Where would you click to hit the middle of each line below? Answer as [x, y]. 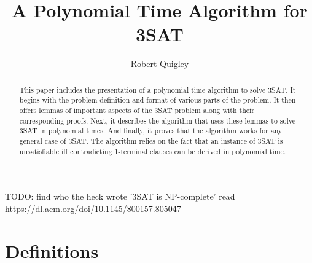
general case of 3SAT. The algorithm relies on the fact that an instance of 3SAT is [151, 140]
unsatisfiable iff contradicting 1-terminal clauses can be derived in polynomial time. [153, 151]
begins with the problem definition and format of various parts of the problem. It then [158, 100]
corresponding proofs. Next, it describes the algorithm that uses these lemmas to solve [158, 120]
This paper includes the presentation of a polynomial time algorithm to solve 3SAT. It [158, 89]
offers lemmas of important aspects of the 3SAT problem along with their [137, 110]
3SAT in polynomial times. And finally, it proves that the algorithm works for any [151, 131]
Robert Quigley [160, 64]
